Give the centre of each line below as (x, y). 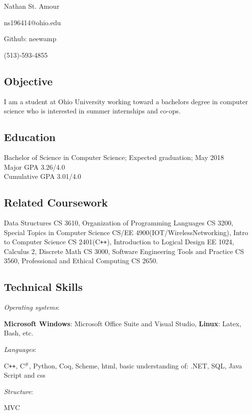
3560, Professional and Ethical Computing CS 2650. (81, 261)
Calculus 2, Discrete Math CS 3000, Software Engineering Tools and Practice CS (124, 251)
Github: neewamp (30, 39)
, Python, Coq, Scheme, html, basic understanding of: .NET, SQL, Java (136, 365)
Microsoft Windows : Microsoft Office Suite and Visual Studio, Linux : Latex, (123, 323)
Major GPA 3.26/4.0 (34, 167)
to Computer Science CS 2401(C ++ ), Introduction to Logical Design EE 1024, (119, 242)
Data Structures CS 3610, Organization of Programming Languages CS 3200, (119, 222)
